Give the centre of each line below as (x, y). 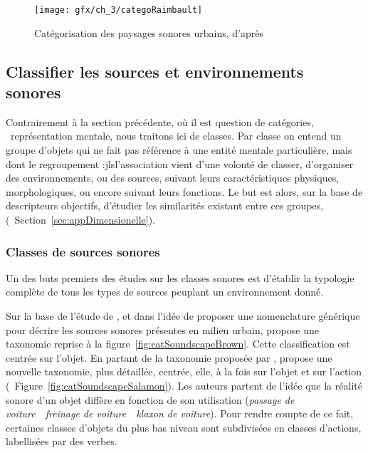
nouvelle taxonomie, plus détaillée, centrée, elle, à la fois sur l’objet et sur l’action (184, 371)
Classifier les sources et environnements (155, 71)
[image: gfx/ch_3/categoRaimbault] (119, 10)
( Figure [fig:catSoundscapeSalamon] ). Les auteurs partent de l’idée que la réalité (184, 385)
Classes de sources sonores (83, 251)
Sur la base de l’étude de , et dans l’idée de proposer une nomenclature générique (183, 316)
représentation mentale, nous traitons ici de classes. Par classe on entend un (176, 136)
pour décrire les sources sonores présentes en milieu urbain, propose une (162, 329)
